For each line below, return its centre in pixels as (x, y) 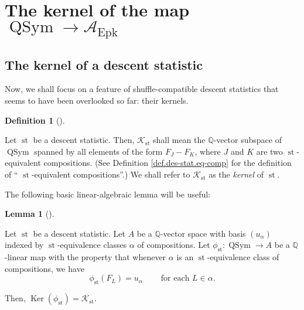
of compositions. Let (174, 245)
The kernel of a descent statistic (104, 64)
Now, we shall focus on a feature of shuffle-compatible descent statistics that (142, 89)
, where (208, 151)
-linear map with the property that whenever (86, 257)
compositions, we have (45, 268)
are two (269, 151)
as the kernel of (236, 174)
